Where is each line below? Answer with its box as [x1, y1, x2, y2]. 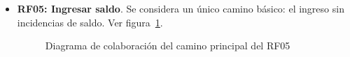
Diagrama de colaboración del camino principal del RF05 [45, 38, 290, 53]
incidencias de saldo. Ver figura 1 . [17, 15, 163, 29]
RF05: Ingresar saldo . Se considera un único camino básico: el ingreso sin [17, 1, 344, 15]
